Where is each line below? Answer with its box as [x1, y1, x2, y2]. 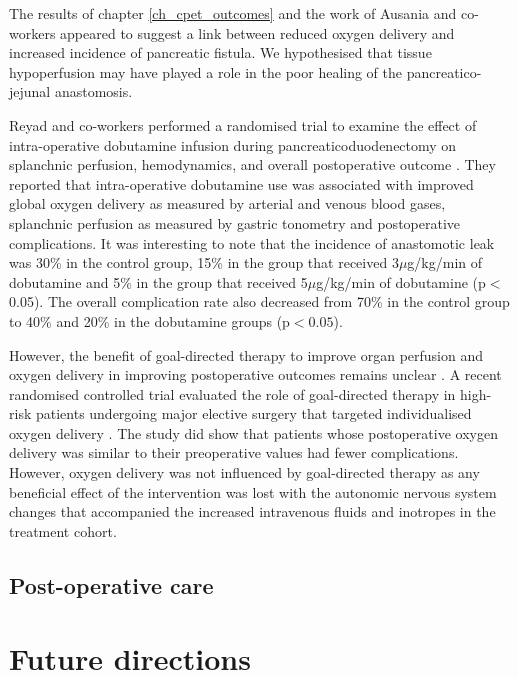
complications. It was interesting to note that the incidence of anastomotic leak [9, 232, 495, 253]
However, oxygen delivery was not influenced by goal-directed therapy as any [9, 462, 480, 483]
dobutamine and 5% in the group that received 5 [9, 271, 308, 292]
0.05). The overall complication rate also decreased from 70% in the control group [9, 291, 510, 312]
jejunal [9, 81, 51, 102]
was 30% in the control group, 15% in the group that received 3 [9, 252, 399, 273]
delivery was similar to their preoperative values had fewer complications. [9, 442, 459, 463]
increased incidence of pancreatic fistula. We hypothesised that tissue [9, 42, 432, 63]
